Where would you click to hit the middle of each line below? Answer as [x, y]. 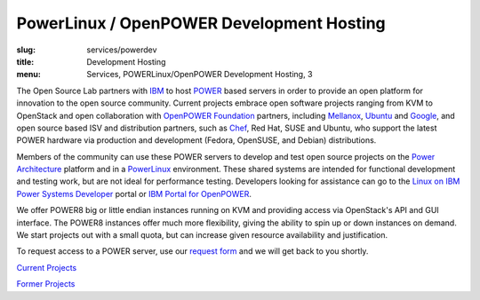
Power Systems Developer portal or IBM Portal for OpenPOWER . [134, 193]
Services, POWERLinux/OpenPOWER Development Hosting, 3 [200, 75]
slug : [26, 50]
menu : [29, 75]
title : [25, 61]
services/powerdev [122, 50]
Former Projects [46, 284]
